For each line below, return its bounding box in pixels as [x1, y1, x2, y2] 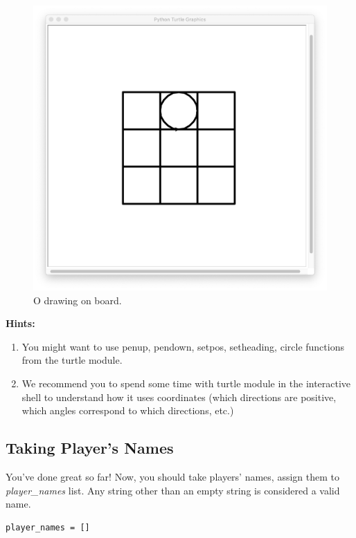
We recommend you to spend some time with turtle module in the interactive [21, 375, 351, 390]
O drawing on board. [33, 293, 122, 307]
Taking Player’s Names [6, 437, 174, 458]
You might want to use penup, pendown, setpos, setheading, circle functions [21, 339, 344, 353]
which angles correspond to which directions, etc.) [21, 403, 234, 418]
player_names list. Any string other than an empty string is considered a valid [6, 483, 340, 497]
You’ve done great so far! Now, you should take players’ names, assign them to [6, 469, 339, 483]
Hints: [6, 316, 35, 331]
